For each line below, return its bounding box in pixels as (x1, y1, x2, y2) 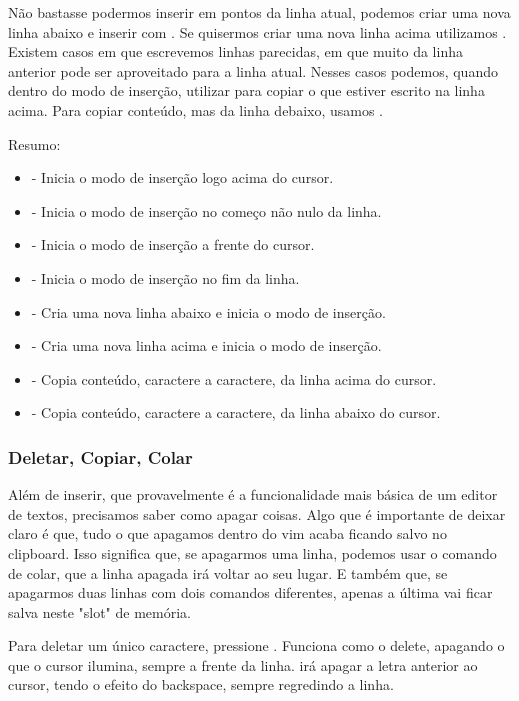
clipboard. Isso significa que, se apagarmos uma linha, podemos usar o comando (8, 542, 497, 563)
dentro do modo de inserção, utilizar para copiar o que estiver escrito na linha (8, 80, 485, 101)
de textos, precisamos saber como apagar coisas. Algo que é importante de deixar (8, 503, 506, 524)
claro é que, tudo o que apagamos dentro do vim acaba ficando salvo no (8, 523, 447, 544)
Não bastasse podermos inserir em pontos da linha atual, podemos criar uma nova (8, 2, 511, 22)
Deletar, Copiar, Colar (8, 444, 193, 469)
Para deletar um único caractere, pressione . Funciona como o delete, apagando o (8, 635, 505, 656)
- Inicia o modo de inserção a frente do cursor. (31, 234, 315, 255)
